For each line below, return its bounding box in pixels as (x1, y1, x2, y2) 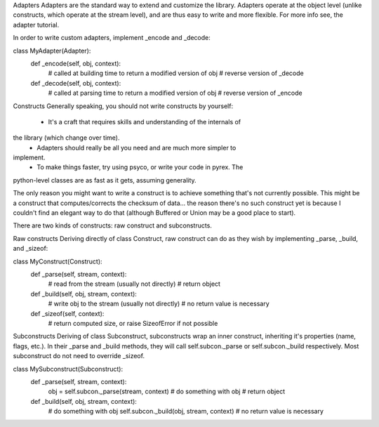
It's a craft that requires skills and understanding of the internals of (48, 117, 241, 126)
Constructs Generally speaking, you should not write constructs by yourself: (13, 102, 234, 110)
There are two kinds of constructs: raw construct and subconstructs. (13, 221, 212, 230)
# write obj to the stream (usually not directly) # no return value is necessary (48, 299, 270, 308)
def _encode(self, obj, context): (30, 59, 121, 67)
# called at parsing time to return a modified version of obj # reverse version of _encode (48, 88, 302, 98)
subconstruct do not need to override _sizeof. (13, 352, 145, 360)
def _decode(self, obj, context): (30, 79, 121, 87)
